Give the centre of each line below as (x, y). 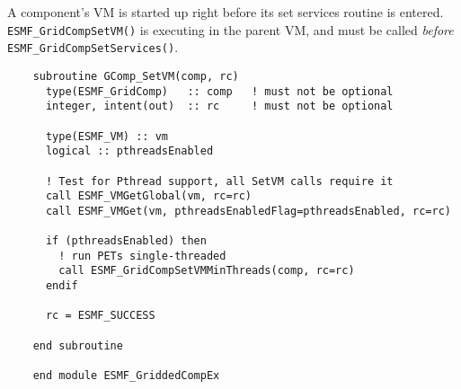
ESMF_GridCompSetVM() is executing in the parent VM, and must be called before (230, 29)
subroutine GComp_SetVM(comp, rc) (136, 76)
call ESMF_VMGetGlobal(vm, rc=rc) (149, 196)
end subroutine (78, 345)
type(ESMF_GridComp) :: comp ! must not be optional (219, 91)
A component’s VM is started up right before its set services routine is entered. (226, 12)
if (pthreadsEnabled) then (126, 241)
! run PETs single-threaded (142, 256)
